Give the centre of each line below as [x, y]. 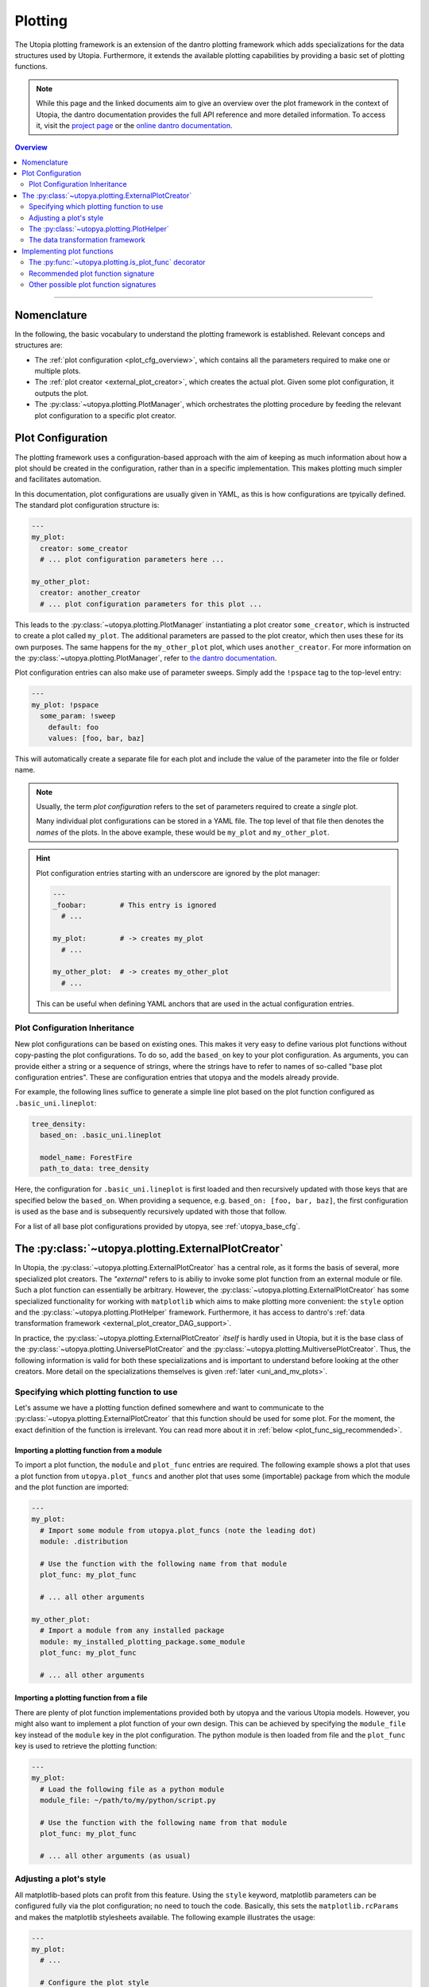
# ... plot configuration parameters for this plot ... [151, 604]
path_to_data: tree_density [95, 1169]
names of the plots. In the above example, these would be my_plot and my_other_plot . [183, 832]
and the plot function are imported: [72, 1487]
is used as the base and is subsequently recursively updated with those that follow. [151, 1211]
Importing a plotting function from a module [89, 1450]
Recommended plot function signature [92, 273]
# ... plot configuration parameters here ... [132, 560]
